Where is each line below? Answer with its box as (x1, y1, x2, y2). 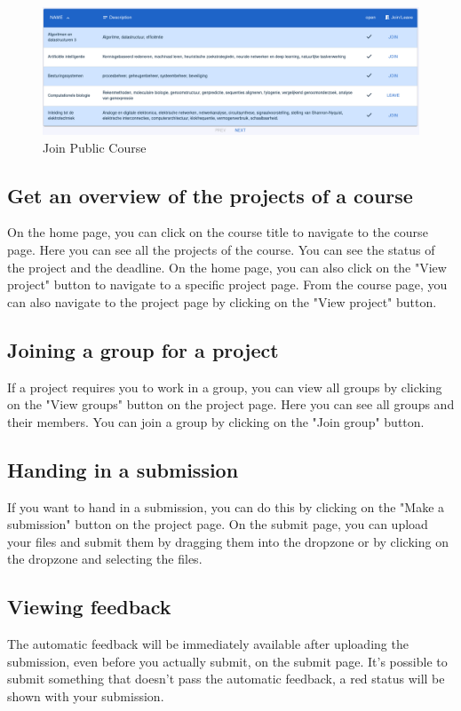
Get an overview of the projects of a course (7, 181, 413, 209)
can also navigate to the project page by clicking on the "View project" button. (7, 292, 437, 311)
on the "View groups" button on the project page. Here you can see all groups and (7, 395, 455, 414)
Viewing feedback (7, 593, 171, 620)
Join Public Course (43, 138, 147, 156)
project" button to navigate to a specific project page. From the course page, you (7, 275, 448, 294)
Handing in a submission (7, 455, 239, 483)
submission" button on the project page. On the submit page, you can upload (7, 515, 428, 533)
